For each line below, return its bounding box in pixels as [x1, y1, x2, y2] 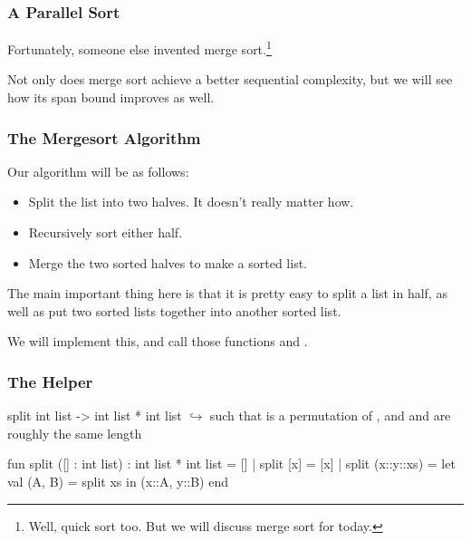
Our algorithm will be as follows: [7, 161, 189, 180]
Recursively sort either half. [28, 223, 183, 242]
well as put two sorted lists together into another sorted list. [7, 301, 341, 320]
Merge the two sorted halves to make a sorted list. [28, 253, 307, 272]
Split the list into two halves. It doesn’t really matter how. [28, 192, 354, 211]
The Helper [7, 370, 93, 392]
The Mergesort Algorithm [7, 126, 201, 149]
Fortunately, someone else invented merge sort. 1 [7, 37, 272, 58]
